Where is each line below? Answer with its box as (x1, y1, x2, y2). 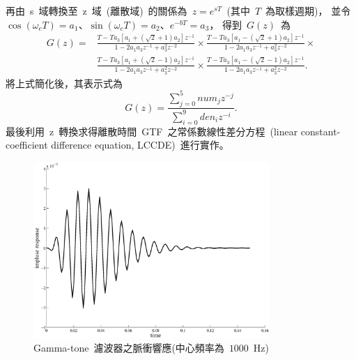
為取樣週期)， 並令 (265, 3, 351, 17)
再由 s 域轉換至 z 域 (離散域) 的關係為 (6, 3, 187, 17)
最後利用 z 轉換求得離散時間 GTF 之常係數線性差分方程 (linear (6, 123, 298, 138)
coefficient (6, 137, 48, 152)
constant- (300, 123, 341, 138)
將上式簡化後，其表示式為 (6, 75, 123, 90)
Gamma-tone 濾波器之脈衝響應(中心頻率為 (33, 340, 224, 355)
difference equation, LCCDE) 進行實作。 (51, 137, 229, 152)
